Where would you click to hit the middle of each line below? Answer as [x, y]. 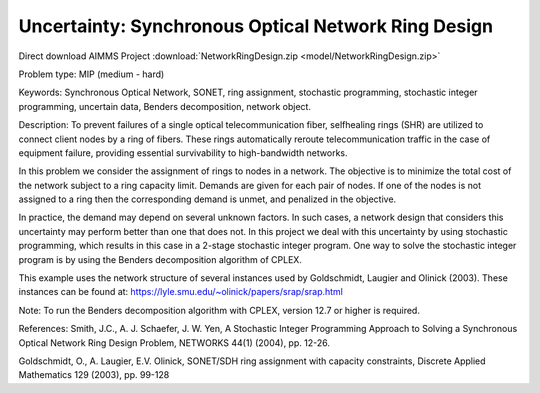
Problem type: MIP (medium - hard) [91, 74]
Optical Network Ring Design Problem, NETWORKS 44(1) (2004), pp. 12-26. [174, 342]
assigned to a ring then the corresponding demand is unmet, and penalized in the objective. [207, 199]
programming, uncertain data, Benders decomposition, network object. [165, 106]
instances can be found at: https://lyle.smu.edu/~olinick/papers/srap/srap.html [181, 292]
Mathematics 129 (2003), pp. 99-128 [94, 375]
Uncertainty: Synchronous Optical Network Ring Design [256, 26]
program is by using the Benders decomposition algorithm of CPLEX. [160, 259]
